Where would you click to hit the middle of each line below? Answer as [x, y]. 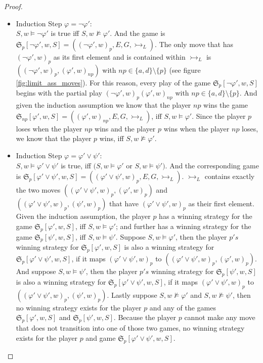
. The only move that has [194, 44]
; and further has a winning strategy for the [183, 226]
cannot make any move [220, 317]
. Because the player [145, 317]
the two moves [38, 190]
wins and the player [125, 128]
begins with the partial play [59, 93]
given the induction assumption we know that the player [103, 105]
